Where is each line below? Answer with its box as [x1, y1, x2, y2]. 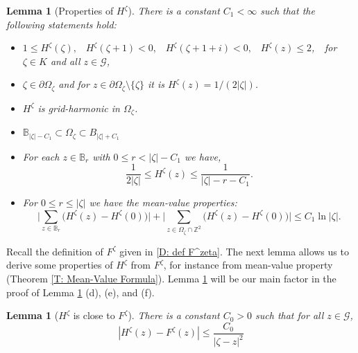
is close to [73, 308, 115, 323]
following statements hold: [6, 17, 117, 31]
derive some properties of [6, 257, 113, 272]
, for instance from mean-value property [163, 257, 333, 272]
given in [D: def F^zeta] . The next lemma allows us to [119, 244, 349, 258]
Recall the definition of [6, 244, 103, 258]
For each [22, 149, 60, 163]
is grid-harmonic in [37, 100, 120, 115]
